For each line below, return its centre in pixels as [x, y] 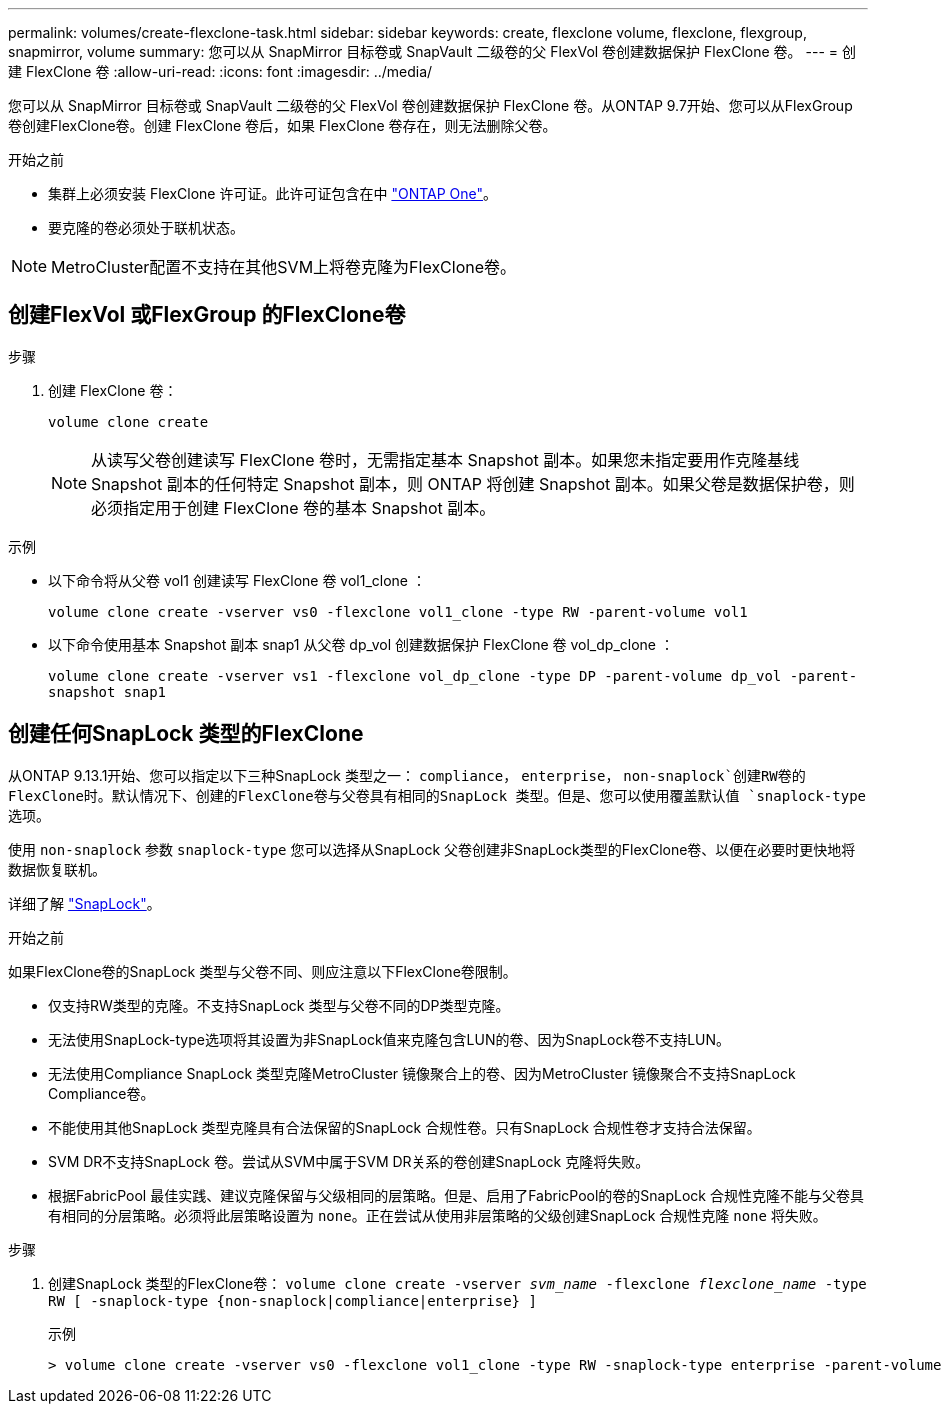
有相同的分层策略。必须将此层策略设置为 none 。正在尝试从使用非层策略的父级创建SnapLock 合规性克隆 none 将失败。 [437, 1215]
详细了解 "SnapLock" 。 [84, 903]
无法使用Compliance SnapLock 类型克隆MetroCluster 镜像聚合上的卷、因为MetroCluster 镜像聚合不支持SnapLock [422, 1073]
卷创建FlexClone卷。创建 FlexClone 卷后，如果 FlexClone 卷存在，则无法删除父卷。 [282, 125]
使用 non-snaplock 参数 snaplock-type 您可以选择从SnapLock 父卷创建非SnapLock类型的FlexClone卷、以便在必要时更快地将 [432, 849]
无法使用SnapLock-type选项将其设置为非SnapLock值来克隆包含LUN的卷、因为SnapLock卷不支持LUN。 [389, 1039]
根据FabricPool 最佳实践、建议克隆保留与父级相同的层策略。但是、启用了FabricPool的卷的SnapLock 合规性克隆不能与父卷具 [456, 1195]
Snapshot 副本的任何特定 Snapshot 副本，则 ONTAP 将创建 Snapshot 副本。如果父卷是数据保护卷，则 [473, 483]
